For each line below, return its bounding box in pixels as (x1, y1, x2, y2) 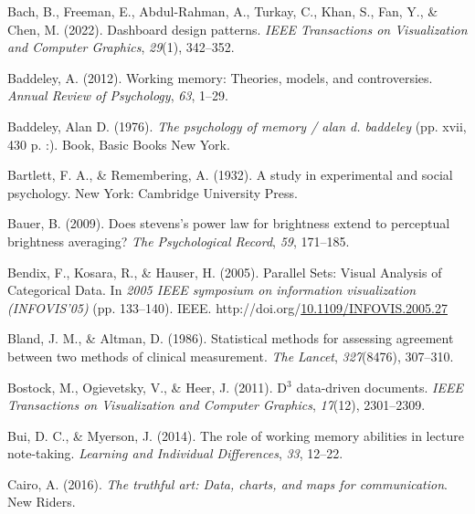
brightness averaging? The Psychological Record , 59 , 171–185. (7, 231, 350, 250)
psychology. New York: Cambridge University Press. (7, 183, 298, 202)
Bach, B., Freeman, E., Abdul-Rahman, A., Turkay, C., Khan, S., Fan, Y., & (7, 2, 438, 20)
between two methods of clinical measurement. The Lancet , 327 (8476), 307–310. (7, 346, 454, 365)
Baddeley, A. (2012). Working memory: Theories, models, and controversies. (7, 68, 433, 87)
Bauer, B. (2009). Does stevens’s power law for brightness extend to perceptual (7, 214, 450, 233)
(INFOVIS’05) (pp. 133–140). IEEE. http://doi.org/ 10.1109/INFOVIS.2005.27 (7, 298, 448, 317)
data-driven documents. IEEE (296, 377, 463, 396)
